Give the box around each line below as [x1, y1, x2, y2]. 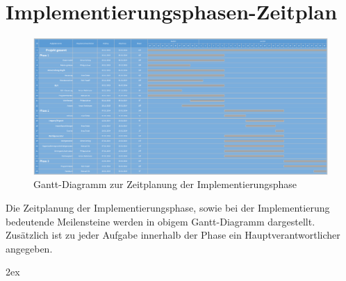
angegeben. [6, 241, 53, 255]
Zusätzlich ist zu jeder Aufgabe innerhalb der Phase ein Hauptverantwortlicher [6, 228, 340, 242]
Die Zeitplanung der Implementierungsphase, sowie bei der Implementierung [6, 200, 330, 214]
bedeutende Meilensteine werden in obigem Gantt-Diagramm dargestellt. [6, 214, 315, 228]
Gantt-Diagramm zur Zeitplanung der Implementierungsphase [33, 177, 297, 191]
